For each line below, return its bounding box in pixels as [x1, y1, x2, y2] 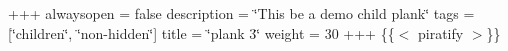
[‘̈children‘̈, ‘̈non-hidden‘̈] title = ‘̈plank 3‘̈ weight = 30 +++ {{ [8, 22, 395, 43]
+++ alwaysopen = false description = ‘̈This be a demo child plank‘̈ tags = [8, 3, 475, 23]
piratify [417, 22, 464, 43]
